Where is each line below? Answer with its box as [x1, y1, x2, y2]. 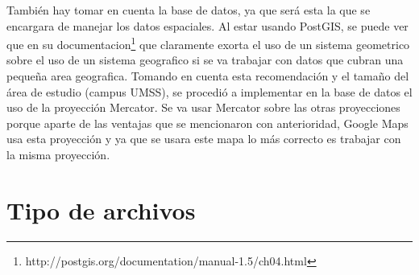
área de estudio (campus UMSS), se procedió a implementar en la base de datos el [6, 83, 413, 100]
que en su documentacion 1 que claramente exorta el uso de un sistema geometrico [6, 34, 410, 52]
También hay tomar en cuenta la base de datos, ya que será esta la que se [6, 2, 371, 18]
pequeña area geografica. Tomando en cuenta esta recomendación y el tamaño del [6, 68, 409, 84]
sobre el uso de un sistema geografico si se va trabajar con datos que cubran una [6, 51, 404, 68]
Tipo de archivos [6, 193, 196, 226]
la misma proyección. [6, 146, 110, 162]
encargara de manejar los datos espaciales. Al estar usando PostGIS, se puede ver [6, 17, 409, 34]
